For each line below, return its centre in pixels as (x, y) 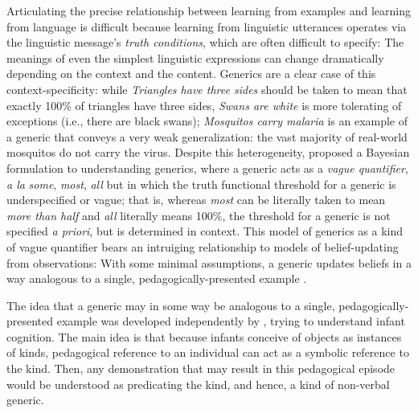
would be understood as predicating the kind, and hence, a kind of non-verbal (198, 384)
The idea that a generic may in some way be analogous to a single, (171, 305)
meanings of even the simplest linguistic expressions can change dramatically (195, 57)
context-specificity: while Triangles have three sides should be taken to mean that (207, 89)
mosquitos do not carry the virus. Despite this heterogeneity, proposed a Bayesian (208, 152)
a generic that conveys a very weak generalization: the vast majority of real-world (207, 136)
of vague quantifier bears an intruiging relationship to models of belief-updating (203, 246)
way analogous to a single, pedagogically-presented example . (157, 278)
